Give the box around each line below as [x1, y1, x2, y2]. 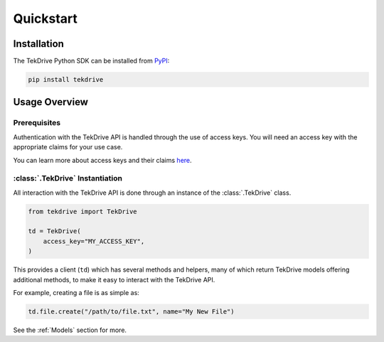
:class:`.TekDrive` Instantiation [13, 173, 122, 183]
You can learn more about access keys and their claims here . [13, 156, 192, 164]
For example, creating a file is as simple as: [13, 289, 140, 297]
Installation [13, 38, 64, 50]
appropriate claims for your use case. [13, 143, 123, 151]
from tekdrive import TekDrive [28, 207, 138, 215]
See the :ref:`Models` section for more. [13, 326, 127, 334]
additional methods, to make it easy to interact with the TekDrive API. [13, 275, 215, 284]
